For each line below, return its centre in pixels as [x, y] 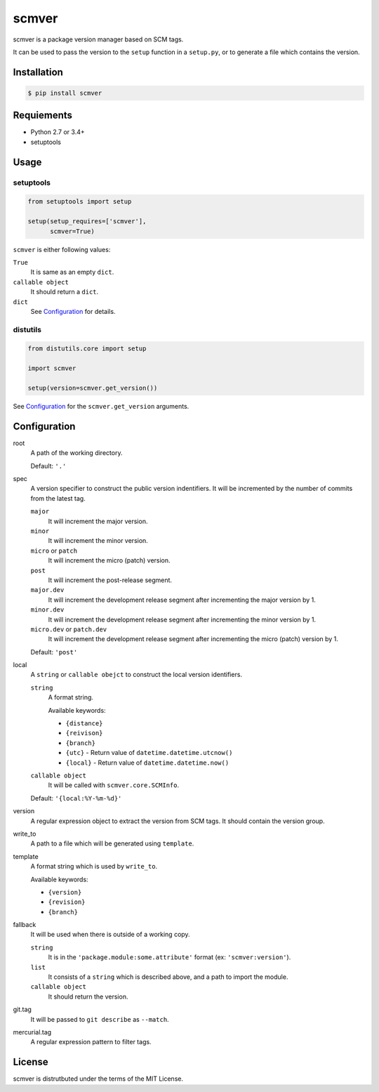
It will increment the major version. [98, 521]
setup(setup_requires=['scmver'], [87, 222]
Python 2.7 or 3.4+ [58, 132]
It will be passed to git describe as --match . [100, 1019]
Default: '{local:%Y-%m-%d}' [76, 798]
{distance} [84, 724]
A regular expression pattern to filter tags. [91, 1042]
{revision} [67, 902]
